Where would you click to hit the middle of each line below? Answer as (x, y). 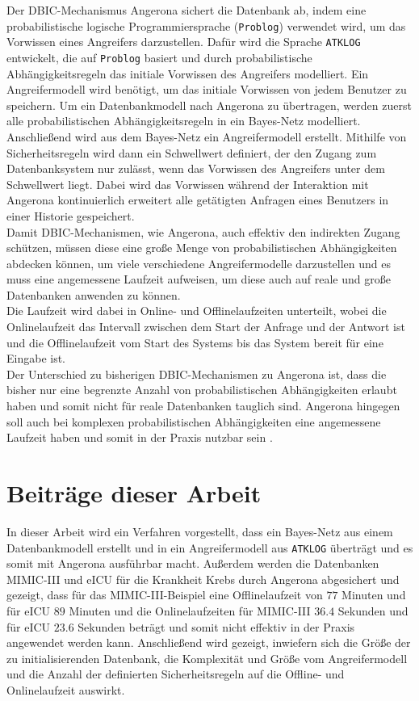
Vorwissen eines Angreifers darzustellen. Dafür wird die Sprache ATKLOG (184, 42)
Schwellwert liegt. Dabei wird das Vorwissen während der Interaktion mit (188, 184)
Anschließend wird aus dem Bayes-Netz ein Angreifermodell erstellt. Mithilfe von (207, 136)
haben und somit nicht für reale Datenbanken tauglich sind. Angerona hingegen (203, 406)
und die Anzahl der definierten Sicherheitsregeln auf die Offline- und (176, 674)
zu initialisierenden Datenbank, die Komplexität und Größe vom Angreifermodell (207, 658)
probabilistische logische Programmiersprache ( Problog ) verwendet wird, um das (206, 25)
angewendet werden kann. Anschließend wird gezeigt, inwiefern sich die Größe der (209, 642)
